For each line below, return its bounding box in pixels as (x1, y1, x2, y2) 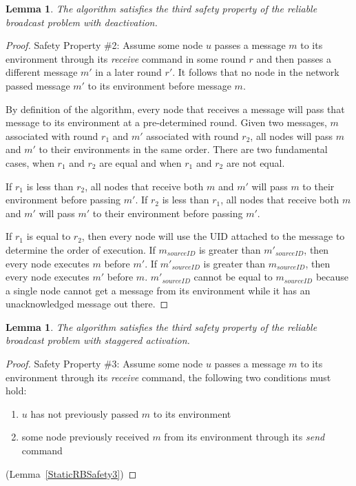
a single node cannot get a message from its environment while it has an (6, 283, 311, 297)
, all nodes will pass (250, 128, 333, 143)
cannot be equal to (193, 270, 273, 284)
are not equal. (226, 155, 285, 170)
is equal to (26, 229, 71, 243)
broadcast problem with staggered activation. (6, 333, 190, 347)
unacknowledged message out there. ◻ (6, 296, 169, 311)
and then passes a (256, 51, 331, 65)
